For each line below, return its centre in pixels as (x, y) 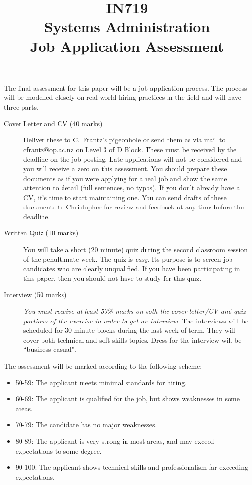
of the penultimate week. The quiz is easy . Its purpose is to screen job (128, 259)
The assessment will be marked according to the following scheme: (103, 366)
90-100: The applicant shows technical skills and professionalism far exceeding (132, 467)
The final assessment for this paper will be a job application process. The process (126, 87)
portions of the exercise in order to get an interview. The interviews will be (136, 320)
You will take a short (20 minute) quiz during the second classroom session (136, 249)
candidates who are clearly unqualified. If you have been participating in (132, 268)
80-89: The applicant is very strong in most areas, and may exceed (115, 441)
